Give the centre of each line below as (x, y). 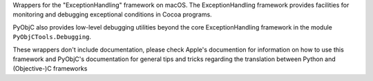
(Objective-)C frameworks (50, 69)
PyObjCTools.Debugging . (52, 37)
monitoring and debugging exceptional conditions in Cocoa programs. (112, 14)
